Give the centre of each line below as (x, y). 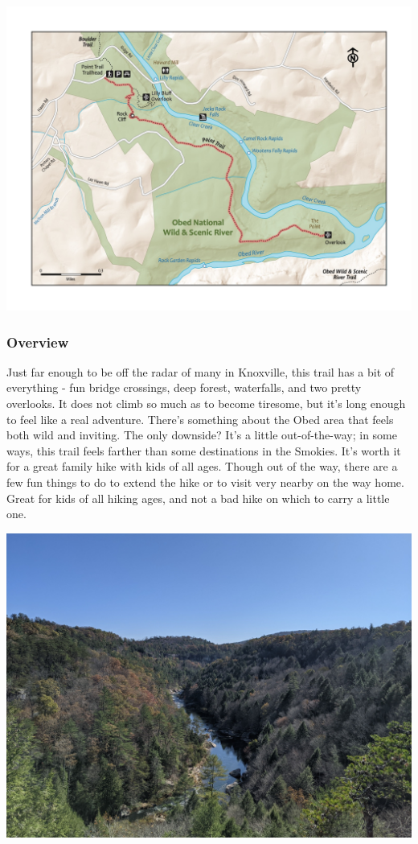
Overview (38, 342)
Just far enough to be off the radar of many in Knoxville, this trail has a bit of (201, 371)
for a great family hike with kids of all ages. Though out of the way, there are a (202, 466)
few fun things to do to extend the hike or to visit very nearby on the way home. (205, 482)
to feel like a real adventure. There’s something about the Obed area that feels (200, 419)
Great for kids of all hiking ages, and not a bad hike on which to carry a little (198, 498)
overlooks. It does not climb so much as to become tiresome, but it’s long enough (206, 403)
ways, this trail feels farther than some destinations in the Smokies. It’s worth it (204, 450)
